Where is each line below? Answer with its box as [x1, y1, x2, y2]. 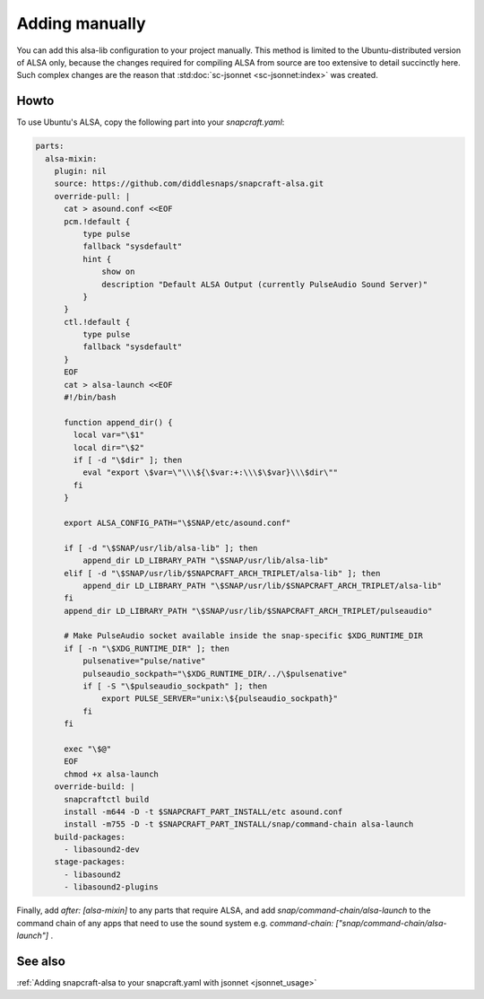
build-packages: [54, 831, 125, 842]
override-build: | [54, 782, 135, 792]
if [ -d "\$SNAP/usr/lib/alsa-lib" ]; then [64, 543, 258, 553]
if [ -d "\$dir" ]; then [73, 454, 183, 465]
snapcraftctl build [64, 794, 150, 804]
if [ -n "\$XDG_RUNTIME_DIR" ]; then [64, 643, 230, 653]
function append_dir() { [64, 417, 174, 427]
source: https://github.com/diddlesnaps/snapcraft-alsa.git [54, 179, 324, 188]
